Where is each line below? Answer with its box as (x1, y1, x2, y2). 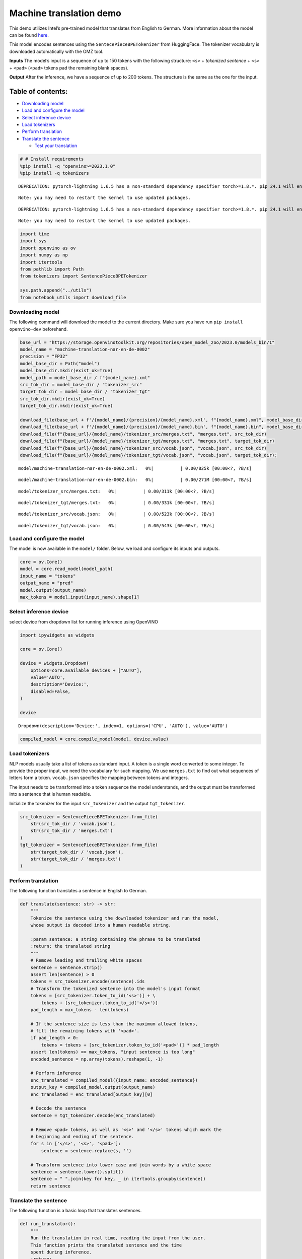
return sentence (30, 1183, 70, 1188)
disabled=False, (30, 688, 70, 694)
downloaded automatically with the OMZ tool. (9, 48, 104, 54)
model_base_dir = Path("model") (20, 361, 100, 366)
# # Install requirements (20, 156, 84, 162)
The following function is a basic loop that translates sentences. (9, 1208, 142, 1214)
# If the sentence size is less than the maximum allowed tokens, (30, 1021, 198, 1027)
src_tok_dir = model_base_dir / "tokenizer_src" (20, 382, 142, 388)
